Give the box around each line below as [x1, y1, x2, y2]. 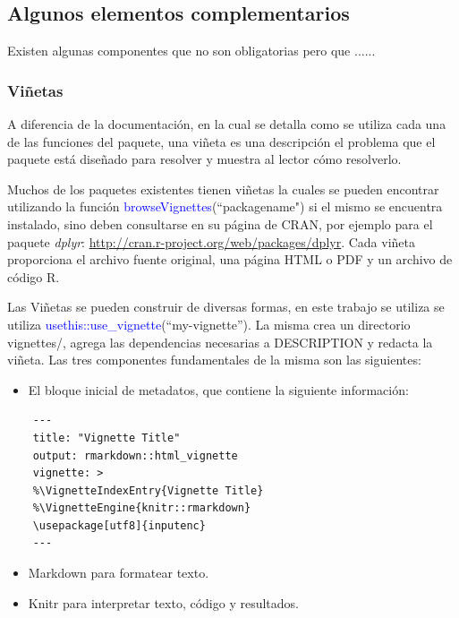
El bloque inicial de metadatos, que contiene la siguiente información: [28, 380, 409, 399]
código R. [7, 267, 60, 286]
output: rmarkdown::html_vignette [32, 449, 238, 462]
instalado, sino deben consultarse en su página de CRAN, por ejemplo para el [7, 214, 433, 233]
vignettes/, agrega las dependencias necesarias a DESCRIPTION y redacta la [7, 332, 433, 351]
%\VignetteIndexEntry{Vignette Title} [32, 484, 264, 497]
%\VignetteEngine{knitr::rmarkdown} [32, 502, 251, 515]
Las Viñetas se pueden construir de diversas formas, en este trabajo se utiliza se [7, 297, 445, 316]
